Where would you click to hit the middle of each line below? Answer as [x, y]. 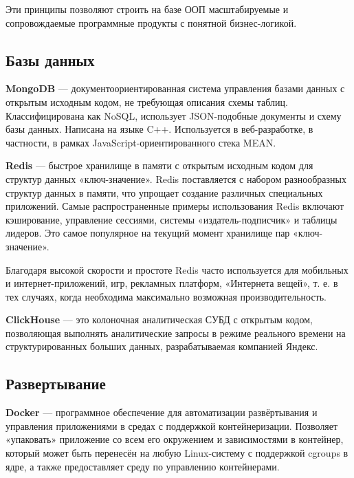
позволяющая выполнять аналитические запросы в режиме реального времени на [176, 333]
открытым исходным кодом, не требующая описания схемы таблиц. [147, 101]
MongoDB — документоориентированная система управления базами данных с [175, 88]
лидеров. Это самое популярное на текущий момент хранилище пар [148, 233]
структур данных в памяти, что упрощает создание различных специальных [164, 192]
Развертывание [56, 383]
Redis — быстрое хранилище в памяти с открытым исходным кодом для [159, 165]
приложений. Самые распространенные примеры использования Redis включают [175, 206]
